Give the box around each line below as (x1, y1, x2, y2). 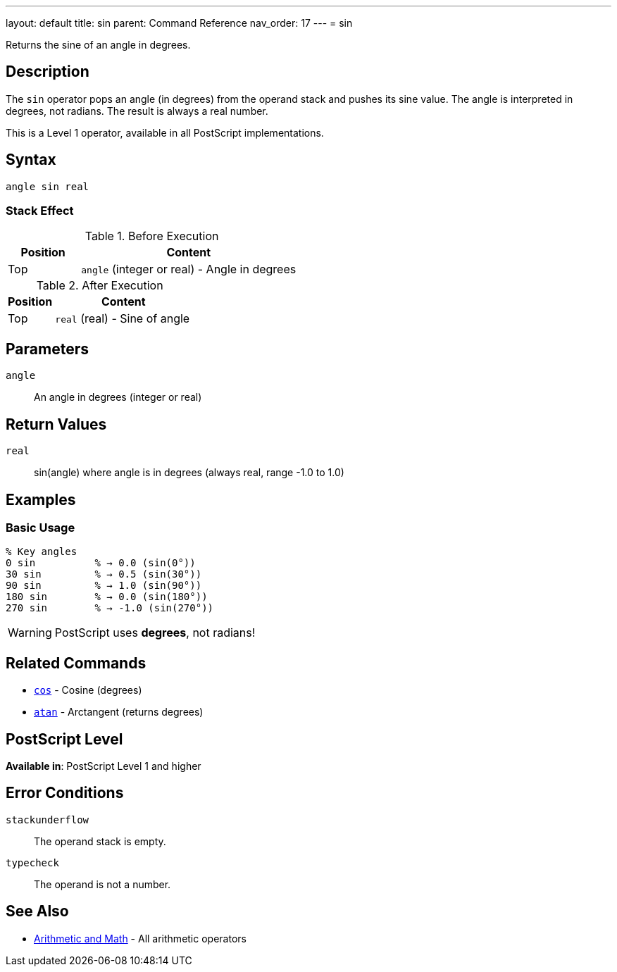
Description (6, 63, 89, 81)
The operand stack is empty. (34, 835, 166, 847)
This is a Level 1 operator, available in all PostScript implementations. (6, 126, 324, 139)
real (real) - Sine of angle (55, 311, 190, 326)
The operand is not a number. (34, 878, 171, 890)
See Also (6, 902, 69, 921)
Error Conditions (6, 784, 124, 802)
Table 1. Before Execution (85, 229, 219, 244)
